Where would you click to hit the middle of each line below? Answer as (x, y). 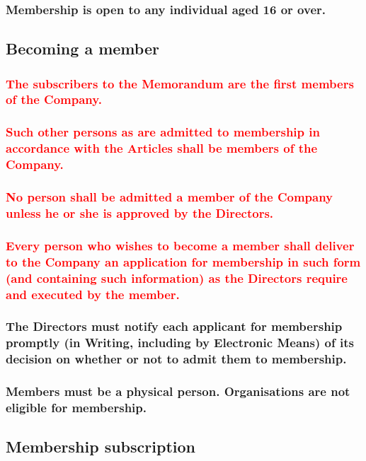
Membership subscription (101, 447)
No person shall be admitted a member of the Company (170, 197)
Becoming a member (82, 48)
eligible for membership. (76, 407)
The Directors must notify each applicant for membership (174, 326)
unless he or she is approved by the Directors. (140, 212)
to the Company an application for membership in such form (183, 261)
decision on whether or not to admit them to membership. (176, 359)
